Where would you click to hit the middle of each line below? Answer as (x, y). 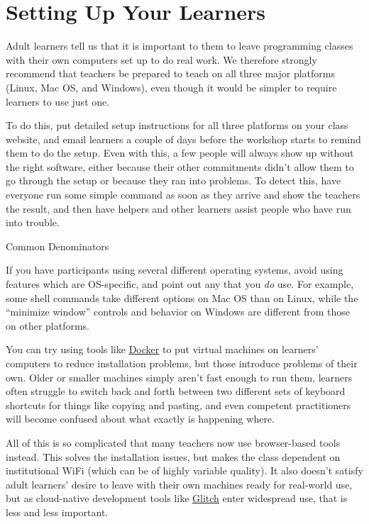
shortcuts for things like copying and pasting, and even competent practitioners (178, 405)
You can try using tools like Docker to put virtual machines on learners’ (162, 349)
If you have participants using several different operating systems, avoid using (175, 270)
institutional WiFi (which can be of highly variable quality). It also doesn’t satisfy (184, 470)
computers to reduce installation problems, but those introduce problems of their (182, 363)
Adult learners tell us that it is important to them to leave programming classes (180, 46)
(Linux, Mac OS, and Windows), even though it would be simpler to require (171, 87)
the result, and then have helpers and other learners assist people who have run (178, 208)
